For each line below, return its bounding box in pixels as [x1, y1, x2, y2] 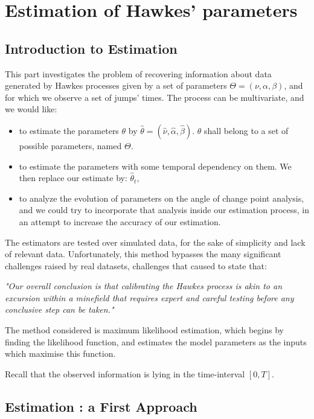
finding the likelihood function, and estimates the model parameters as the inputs [5, 335, 307, 348]
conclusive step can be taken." [5, 303, 114, 316]
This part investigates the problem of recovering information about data [5, 67, 272, 80]
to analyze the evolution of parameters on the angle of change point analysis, [19, 191, 304, 204]
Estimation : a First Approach [5, 397, 197, 415]
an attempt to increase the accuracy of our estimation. [19, 215, 221, 228]
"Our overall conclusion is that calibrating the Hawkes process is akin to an [5, 280, 283, 292]
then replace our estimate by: [19, 171, 127, 184]
